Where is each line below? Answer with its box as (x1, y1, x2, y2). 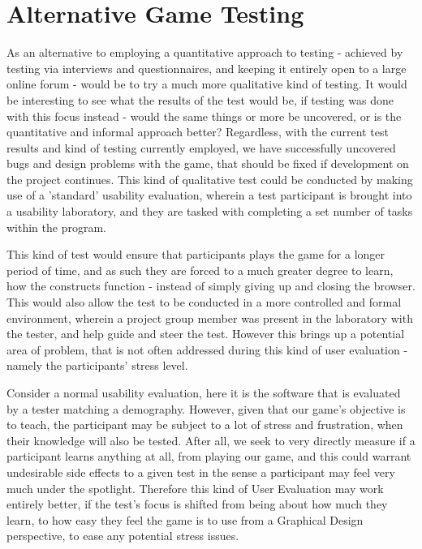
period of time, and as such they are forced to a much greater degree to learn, (6, 261, 394, 278)
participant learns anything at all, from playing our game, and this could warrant (6, 448, 411, 465)
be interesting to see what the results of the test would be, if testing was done (6, 91, 394, 108)
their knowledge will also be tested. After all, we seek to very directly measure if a (6, 431, 416, 448)
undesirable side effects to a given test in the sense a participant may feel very (6, 463, 395, 480)
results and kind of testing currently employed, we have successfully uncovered (6, 139, 396, 156)
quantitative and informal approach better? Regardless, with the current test (6, 123, 389, 140)
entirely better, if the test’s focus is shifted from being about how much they (6, 495, 388, 513)
